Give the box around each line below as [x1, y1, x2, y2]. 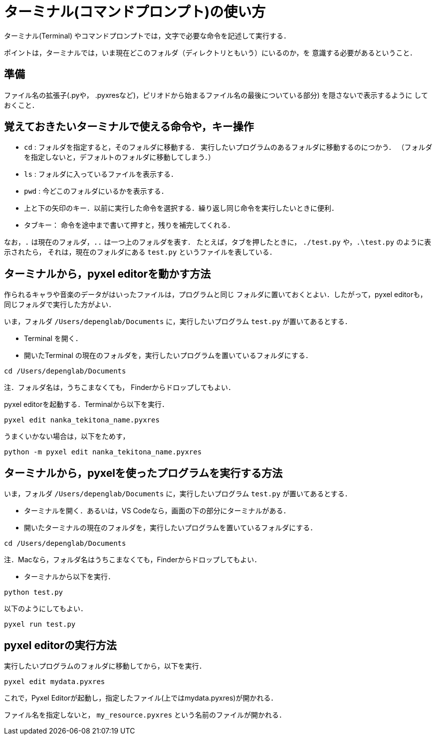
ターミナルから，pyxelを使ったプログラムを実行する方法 [4, 466, 283, 479]
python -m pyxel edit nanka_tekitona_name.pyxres [4, 448, 202, 456]
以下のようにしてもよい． [4, 604, 87, 613]
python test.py [4, 588, 63, 597]
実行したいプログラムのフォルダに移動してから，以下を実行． [4, 661, 206, 670]
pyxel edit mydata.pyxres [4, 677, 105, 686]
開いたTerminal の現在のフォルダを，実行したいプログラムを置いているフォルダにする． [24, 351, 313, 360]
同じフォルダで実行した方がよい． [4, 300, 116, 309]
